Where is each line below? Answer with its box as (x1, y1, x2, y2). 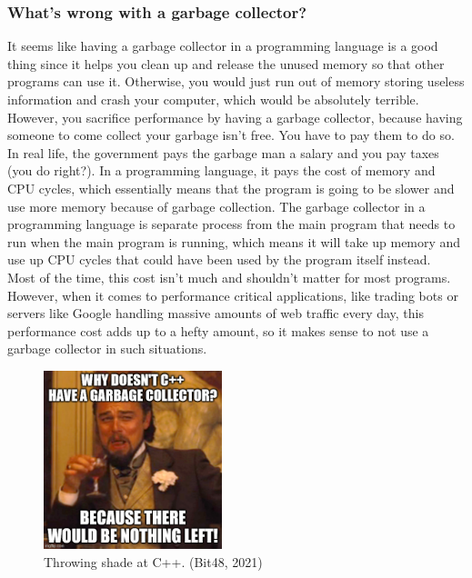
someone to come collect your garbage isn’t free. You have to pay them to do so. (7, 125, 455, 144)
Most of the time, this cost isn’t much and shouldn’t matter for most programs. (7, 267, 451, 286)
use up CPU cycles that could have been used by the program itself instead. (7, 250, 431, 269)
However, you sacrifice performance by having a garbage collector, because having (7, 107, 463, 126)
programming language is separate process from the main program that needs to (7, 214, 456, 234)
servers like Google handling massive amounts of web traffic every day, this (7, 304, 425, 323)
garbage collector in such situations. (7, 339, 207, 358)
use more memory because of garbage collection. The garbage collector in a (7, 196, 426, 215)
